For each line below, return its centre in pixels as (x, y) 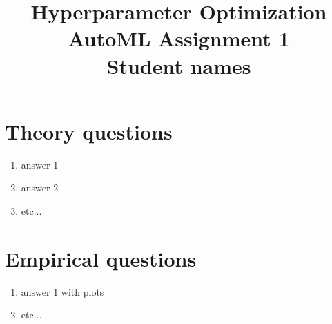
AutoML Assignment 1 (179, 38)
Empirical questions (101, 258)
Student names (179, 65)
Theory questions (89, 131)
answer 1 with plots (62, 291)
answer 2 (40, 188)
